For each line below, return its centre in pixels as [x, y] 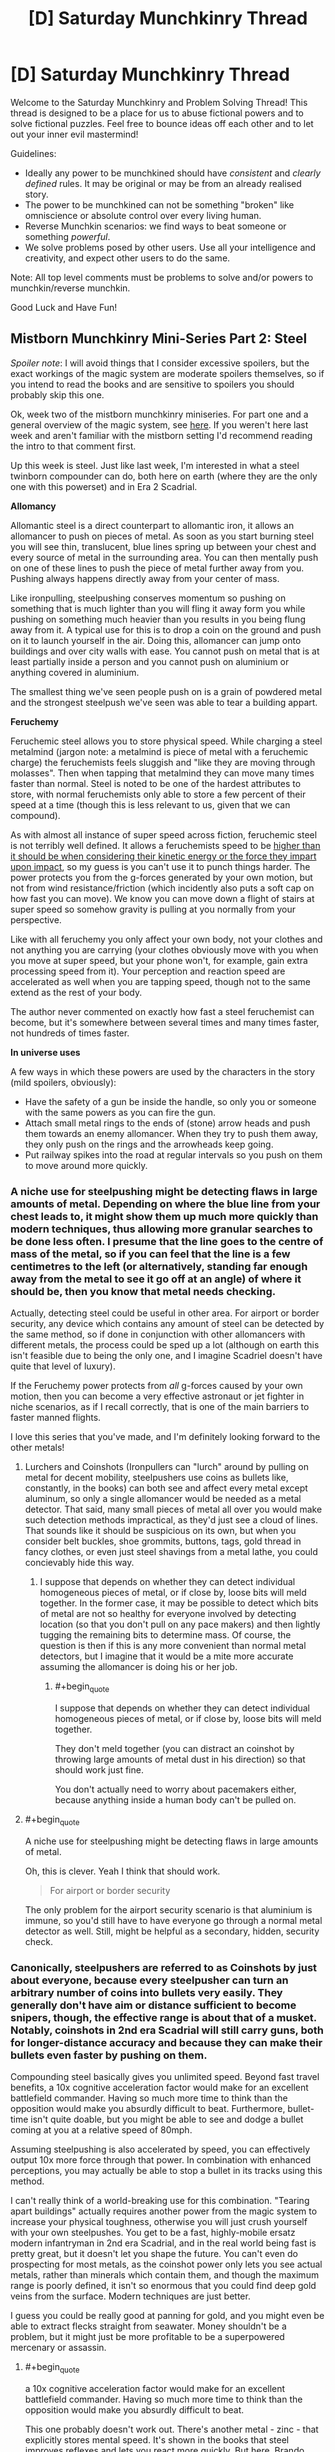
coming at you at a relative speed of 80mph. [101, 2129]
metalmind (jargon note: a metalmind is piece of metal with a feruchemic [159, 751]
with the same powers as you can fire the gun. [120, 1112]
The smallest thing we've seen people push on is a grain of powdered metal [166, 691]
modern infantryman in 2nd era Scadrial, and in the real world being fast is [163, 2243]
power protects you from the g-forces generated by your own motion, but [161, 877]
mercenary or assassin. [58, 2347]
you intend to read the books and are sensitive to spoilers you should [152, 384]
